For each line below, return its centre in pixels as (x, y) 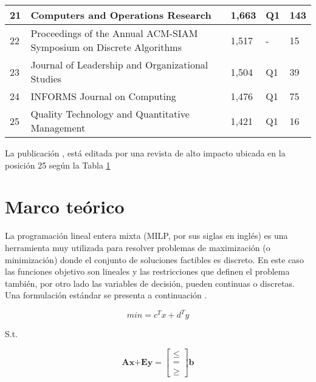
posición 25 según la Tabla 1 (58, 165)
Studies (46, 79)
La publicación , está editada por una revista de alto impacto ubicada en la (145, 153)
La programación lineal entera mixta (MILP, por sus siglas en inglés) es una (146, 236)
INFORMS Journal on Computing (103, 96)
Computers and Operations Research (121, 15)
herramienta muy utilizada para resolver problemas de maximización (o (138, 247)
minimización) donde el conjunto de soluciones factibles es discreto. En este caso (154, 259)
